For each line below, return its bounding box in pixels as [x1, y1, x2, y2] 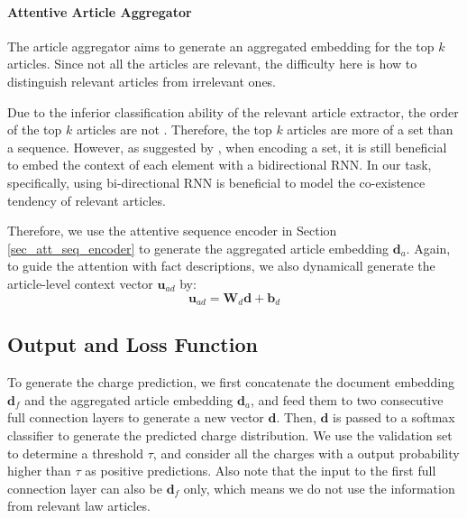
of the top [7, 120, 62, 139]
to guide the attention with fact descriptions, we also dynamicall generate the [7, 256, 435, 275]
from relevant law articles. [7, 496, 151, 515]
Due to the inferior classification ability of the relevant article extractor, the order [7, 102, 459, 121]
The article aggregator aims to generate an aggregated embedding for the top [7, 36, 435, 55]
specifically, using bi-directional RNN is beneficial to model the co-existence [7, 172, 426, 191]
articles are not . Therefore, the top [76, 120, 272, 139]
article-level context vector [7, 273, 153, 292]
